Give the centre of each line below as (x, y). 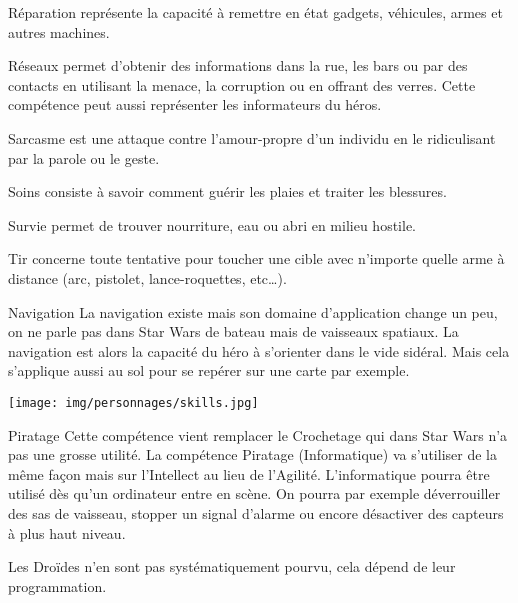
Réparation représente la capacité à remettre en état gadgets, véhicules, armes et (255, 12)
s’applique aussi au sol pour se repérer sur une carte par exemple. (209, 370)
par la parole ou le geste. (84, 157)
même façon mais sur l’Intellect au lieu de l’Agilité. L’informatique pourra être (249, 473)
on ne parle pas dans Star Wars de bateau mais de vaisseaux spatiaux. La (233, 331)
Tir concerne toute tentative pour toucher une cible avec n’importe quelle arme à (256, 258)
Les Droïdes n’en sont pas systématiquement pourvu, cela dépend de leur (232, 566)
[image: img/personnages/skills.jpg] (133, 402)
